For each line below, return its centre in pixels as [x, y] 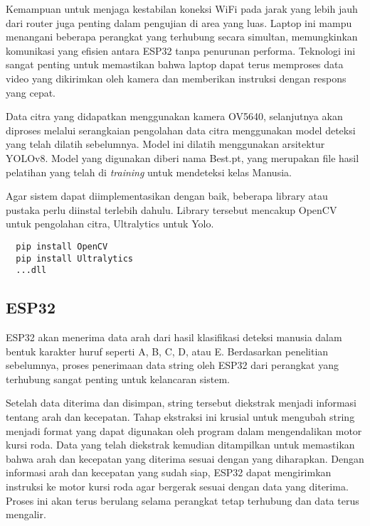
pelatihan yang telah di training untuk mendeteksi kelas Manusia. [149, 172]
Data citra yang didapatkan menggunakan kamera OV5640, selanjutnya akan [174, 116]
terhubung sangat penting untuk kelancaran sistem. [118, 379]
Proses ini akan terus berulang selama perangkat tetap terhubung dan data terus [183, 500]
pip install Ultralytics [74, 258]
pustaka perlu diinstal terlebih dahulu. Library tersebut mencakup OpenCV [171, 209]
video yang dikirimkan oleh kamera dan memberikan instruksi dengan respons [176, 78]
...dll [31, 270]
